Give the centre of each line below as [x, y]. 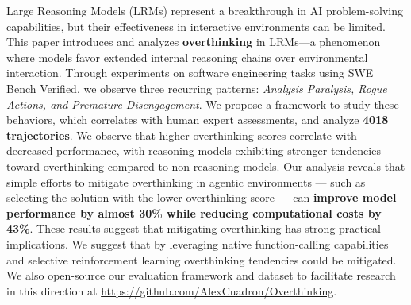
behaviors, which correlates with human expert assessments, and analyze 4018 [198, 120]
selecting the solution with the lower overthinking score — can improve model [202, 197]
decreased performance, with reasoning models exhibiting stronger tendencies [194, 151]
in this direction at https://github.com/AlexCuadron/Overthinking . [172, 290]
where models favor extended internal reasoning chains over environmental [187, 57]
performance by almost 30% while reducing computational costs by [194, 212]
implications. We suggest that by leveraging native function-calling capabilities [198, 243]
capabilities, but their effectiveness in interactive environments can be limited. [196, 26]
